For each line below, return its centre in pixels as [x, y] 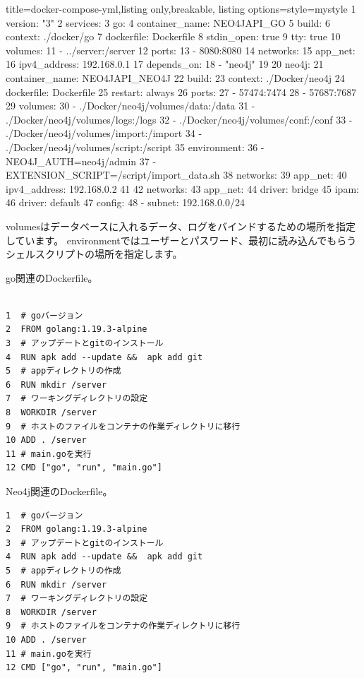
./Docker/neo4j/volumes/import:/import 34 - [104, 133]
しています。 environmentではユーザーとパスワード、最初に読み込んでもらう [181, 240]
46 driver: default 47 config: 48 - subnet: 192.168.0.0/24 [125, 202]
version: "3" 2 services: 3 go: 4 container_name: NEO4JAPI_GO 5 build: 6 [168, 22]
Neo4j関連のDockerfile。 [59, 491]
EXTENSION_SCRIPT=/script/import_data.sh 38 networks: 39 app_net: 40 [176, 175]
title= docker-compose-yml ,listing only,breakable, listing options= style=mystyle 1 [181, 8]
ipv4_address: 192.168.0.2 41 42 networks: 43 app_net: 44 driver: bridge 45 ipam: [182, 188]
